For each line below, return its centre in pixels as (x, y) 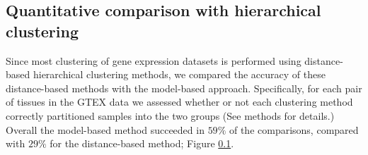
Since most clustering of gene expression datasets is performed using (154, 60)
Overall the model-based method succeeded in (105, 129)
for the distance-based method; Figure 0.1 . (142, 143)
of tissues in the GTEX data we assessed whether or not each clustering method (179, 102)
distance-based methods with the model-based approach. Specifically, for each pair (184, 88)
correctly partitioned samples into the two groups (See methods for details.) (170, 115)
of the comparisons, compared (294, 129)
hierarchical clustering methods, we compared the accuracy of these (179, 74)
